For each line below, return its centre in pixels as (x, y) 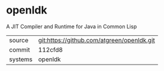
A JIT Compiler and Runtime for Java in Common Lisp (72, 26)
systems (21, 59)
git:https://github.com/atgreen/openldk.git (97, 40)
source (19, 40)
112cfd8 (51, 49)
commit (20, 49)
